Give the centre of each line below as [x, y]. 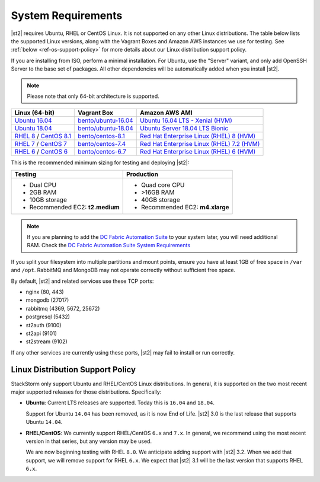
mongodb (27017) [47, 300]
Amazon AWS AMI [166, 113]
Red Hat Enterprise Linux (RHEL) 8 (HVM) [198, 136]
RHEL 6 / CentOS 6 [41, 152]
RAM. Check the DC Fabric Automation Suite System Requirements [109, 245]
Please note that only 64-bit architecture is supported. [93, 96]
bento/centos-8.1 [101, 136]
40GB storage [161, 200]
